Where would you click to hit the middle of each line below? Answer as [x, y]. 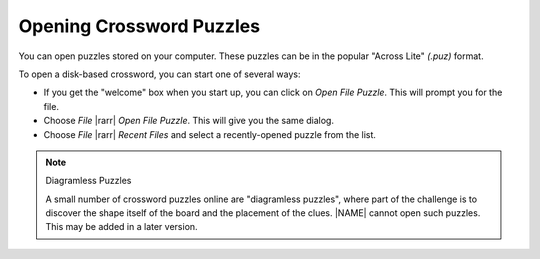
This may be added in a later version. [122, 227]
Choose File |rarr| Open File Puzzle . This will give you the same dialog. [189, 121]
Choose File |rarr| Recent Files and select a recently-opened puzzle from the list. [210, 134]
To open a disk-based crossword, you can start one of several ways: [159, 74]
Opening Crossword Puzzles [139, 26]
